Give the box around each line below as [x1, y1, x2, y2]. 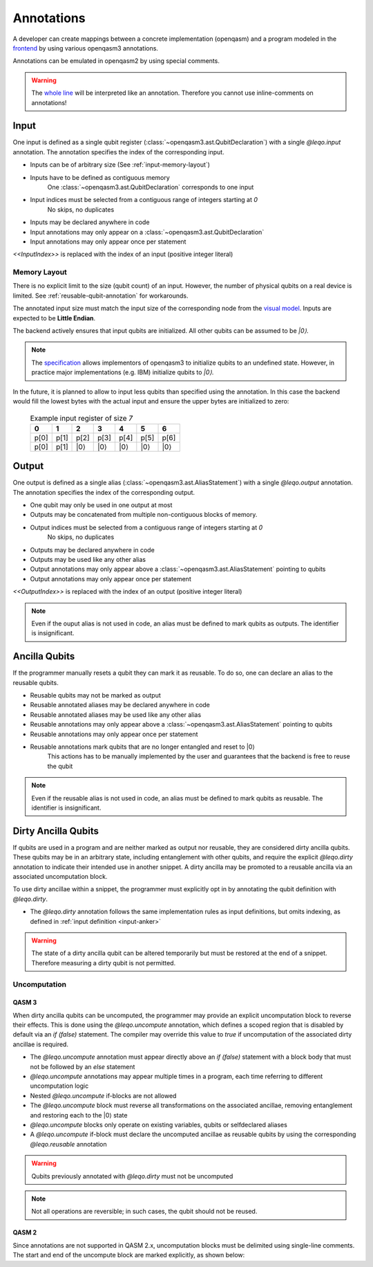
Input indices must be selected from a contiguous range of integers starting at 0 [30, 196, 258, 204]
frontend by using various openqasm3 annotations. [12, 44, 159, 52]
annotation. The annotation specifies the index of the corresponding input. [12, 147, 224, 156]
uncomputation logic [30, 1082, 89, 1090]
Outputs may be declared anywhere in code [30, 545, 155, 554]
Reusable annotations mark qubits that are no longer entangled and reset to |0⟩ [30, 742, 256, 751]
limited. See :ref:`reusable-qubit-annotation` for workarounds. [12, 291, 189, 300]
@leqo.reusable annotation [30, 1140, 107, 1148]
